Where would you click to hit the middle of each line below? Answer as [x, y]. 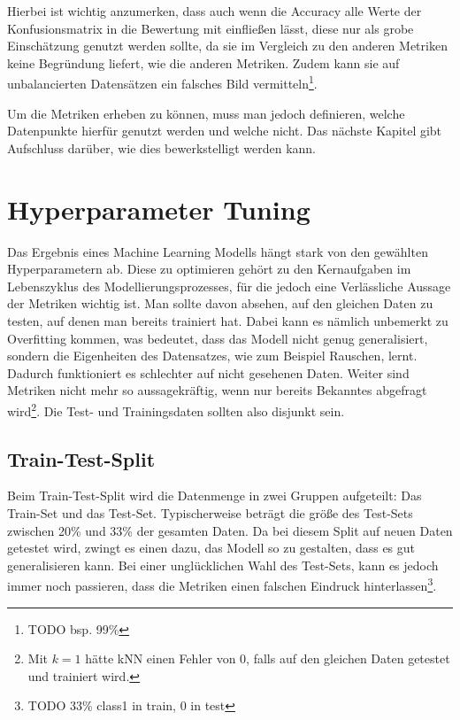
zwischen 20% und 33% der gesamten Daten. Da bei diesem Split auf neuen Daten [230, 530]
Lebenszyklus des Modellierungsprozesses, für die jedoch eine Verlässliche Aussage [229, 286]
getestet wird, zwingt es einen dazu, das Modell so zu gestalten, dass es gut [211, 548]
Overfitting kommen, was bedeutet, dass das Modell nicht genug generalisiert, [218, 338]
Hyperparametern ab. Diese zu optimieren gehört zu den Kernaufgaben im [209, 269]
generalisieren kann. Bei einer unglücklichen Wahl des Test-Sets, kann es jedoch [223, 565]
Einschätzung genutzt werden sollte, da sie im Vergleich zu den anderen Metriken [227, 46]
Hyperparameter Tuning [159, 209]
